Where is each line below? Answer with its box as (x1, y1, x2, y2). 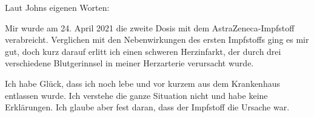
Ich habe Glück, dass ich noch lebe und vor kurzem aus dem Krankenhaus (5, 77, 280, 89)
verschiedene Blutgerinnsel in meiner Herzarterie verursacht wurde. (5, 57, 254, 69)
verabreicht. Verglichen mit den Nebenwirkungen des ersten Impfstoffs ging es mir (5, 33, 309, 46)
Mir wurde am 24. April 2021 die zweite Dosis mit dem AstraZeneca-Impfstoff (5, 21, 295, 34)
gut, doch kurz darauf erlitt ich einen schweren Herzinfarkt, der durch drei (5, 45, 281, 57)
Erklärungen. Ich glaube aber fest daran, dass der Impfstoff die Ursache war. (5, 101, 290, 113)
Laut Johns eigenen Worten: (5, 1, 110, 13)
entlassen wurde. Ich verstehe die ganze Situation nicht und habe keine (5, 89, 268, 101)
